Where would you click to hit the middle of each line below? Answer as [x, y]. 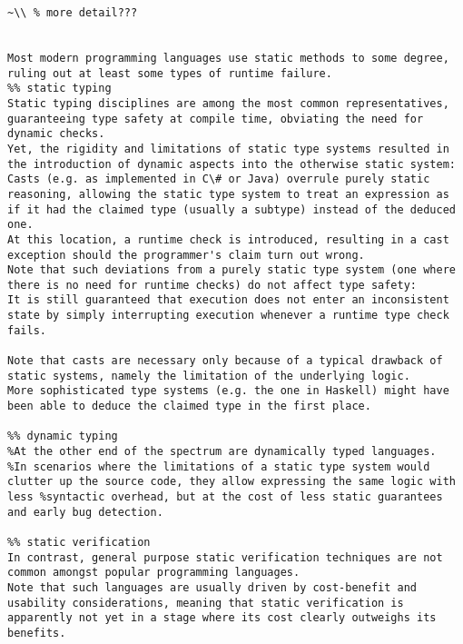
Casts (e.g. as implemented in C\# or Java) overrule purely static [219, 179]
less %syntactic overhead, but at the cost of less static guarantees [225, 497]
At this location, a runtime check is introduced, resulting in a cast [228, 239]
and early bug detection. [85, 512]
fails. [27, 330]
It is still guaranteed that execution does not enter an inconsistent [228, 300]
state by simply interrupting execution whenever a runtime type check [228, 316]
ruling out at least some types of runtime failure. [170, 73]
